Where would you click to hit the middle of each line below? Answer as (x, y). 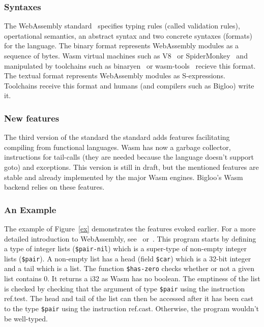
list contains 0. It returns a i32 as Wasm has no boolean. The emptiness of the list (132, 278)
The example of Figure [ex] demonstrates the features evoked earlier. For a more (130, 228)
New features (32, 118)
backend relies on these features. (54, 187)
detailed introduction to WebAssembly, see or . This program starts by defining (130, 238)
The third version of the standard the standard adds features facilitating (117, 137)
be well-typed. (26, 318)
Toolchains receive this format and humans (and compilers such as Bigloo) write (129, 85)
